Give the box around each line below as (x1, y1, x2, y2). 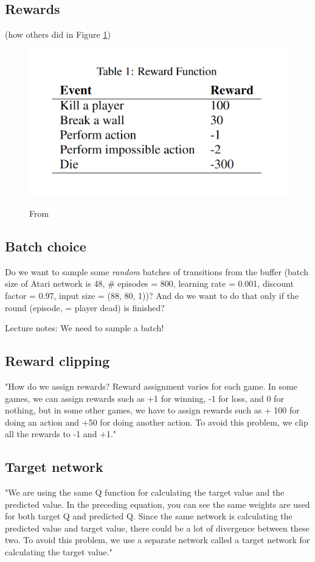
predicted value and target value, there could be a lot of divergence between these (5, 521, 310, 534)
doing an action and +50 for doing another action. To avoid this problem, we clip (5, 415, 308, 428)
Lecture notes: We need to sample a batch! (5, 321, 164, 334)
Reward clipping (5, 351, 110, 370)
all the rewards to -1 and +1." (5, 427, 117, 440)
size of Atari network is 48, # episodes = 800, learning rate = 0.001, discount (5, 277, 294, 290)
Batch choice (5, 236, 86, 255)
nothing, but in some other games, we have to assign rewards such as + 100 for (5, 404, 300, 416)
